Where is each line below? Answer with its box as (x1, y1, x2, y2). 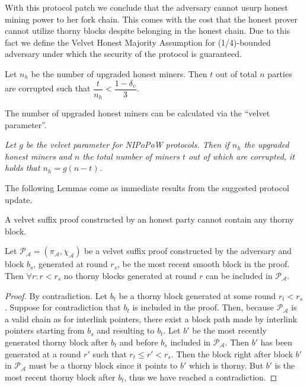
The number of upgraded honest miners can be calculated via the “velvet (5, 107, 270, 119)
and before (120, 335, 158, 348)
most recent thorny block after (5, 370, 116, 383)
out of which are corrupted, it (188, 150, 295, 162)
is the (274, 359, 295, 372)
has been (260, 335, 293, 348)
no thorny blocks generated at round (63, 269, 197, 282)
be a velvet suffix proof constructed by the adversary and (84, 245, 292, 257)
